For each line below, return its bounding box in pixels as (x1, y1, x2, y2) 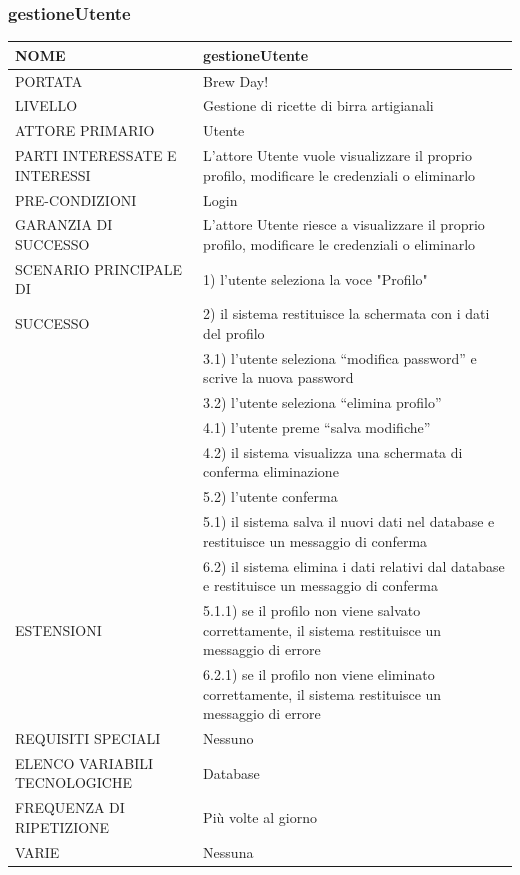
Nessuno (203, 728, 254, 749)
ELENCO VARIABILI (15, 752, 154, 773)
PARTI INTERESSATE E (15, 145, 177, 166)
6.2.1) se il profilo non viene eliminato (203, 664, 435, 684)
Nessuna (203, 841, 254, 862)
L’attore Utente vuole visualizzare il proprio (203, 145, 472, 166)
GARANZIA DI (15, 214, 113, 235)
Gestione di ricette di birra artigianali (203, 95, 434, 116)
